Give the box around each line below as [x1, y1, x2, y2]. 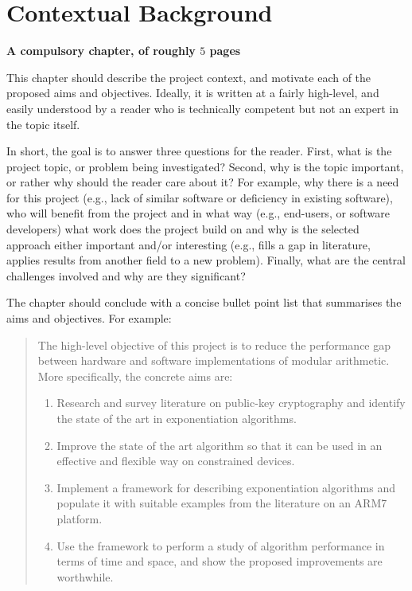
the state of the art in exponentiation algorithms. [56, 410, 297, 426]
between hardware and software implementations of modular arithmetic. [37, 352, 390, 369]
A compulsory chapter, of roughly [6, 42, 196, 59]
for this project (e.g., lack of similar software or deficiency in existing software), [6, 189, 393, 205]
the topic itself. [6, 115, 80, 132]
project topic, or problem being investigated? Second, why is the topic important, [6, 158, 404, 174]
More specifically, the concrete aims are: [37, 367, 233, 384]
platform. [56, 510, 103, 526]
